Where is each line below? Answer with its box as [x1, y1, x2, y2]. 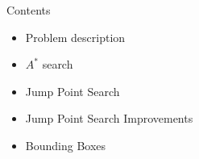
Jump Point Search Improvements [25, 110, 193, 127]
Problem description [25, 28, 126, 45]
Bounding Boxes [25, 136, 106, 153]
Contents [6, 2, 51, 18]
